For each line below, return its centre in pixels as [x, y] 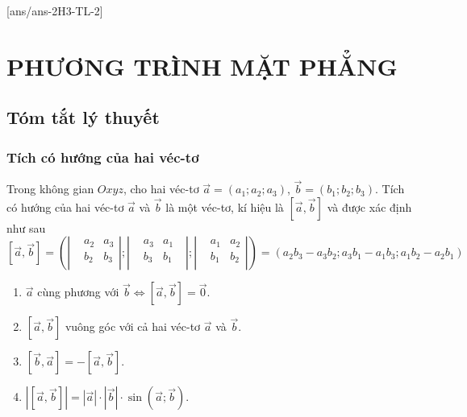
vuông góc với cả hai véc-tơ [133, 326]
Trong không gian [50, 189]
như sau [26, 227]
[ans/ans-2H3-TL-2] [55, 10]
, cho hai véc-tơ [161, 189]
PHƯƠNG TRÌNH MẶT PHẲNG [202, 66]
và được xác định [369, 206]
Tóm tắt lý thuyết [83, 117]
